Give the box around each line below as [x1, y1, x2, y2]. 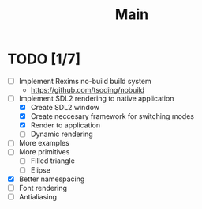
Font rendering [18, 183, 68, 192]
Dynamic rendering [30, 129, 94, 139]
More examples [18, 139, 70, 148]
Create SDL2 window [30, 103, 100, 112]
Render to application [30, 120, 100, 130]
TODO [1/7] [7, 50, 81, 68]
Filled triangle [30, 156, 76, 165]
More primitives [18, 147, 70, 157]
